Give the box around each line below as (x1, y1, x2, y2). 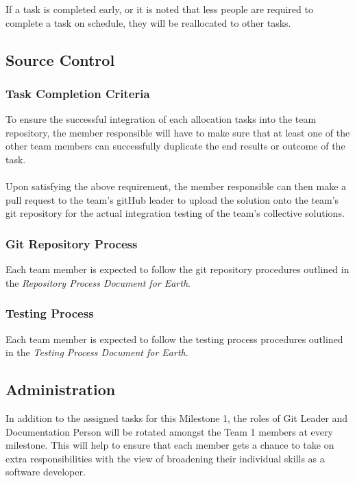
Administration (5, 379, 116, 400)
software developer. (5, 464, 86, 479)
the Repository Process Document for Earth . (5, 275, 191, 290)
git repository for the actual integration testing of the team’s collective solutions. (5, 206, 345, 220)
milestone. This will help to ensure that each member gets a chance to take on (5, 438, 334, 452)
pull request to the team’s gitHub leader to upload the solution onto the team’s (5, 192, 339, 207)
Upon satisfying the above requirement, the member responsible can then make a (5, 179, 347, 193)
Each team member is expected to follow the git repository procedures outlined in (5, 262, 350, 276)
